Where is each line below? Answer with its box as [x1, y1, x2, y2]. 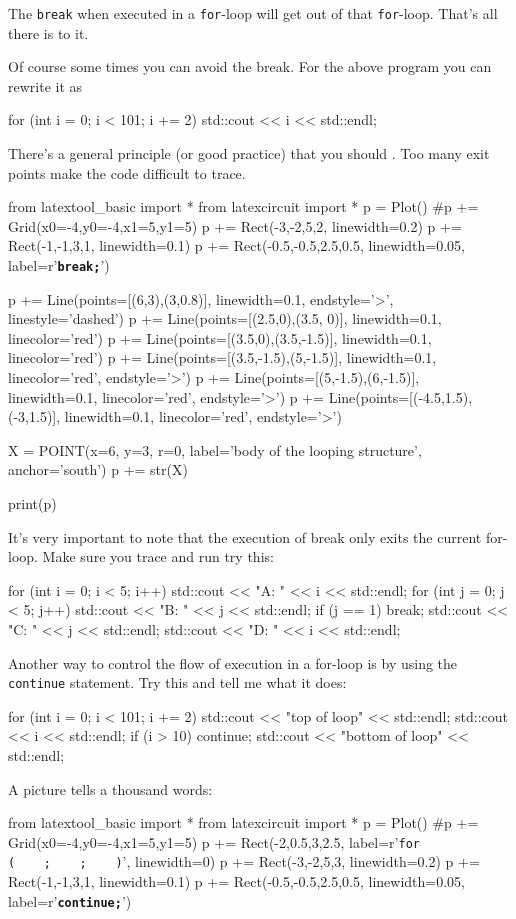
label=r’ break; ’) [8, 255, 110, 275]
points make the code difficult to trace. [8, 162, 246, 183]
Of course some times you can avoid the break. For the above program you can [8, 56, 492, 77]
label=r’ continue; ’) [8, 890, 132, 911]
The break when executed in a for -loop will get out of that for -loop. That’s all [8, 3, 498, 23]
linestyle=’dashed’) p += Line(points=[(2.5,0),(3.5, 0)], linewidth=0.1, [8, 308, 442, 329]
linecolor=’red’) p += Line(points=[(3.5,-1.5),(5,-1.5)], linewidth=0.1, [8, 347, 437, 368]
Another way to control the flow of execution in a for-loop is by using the [8, 652, 458, 673]
